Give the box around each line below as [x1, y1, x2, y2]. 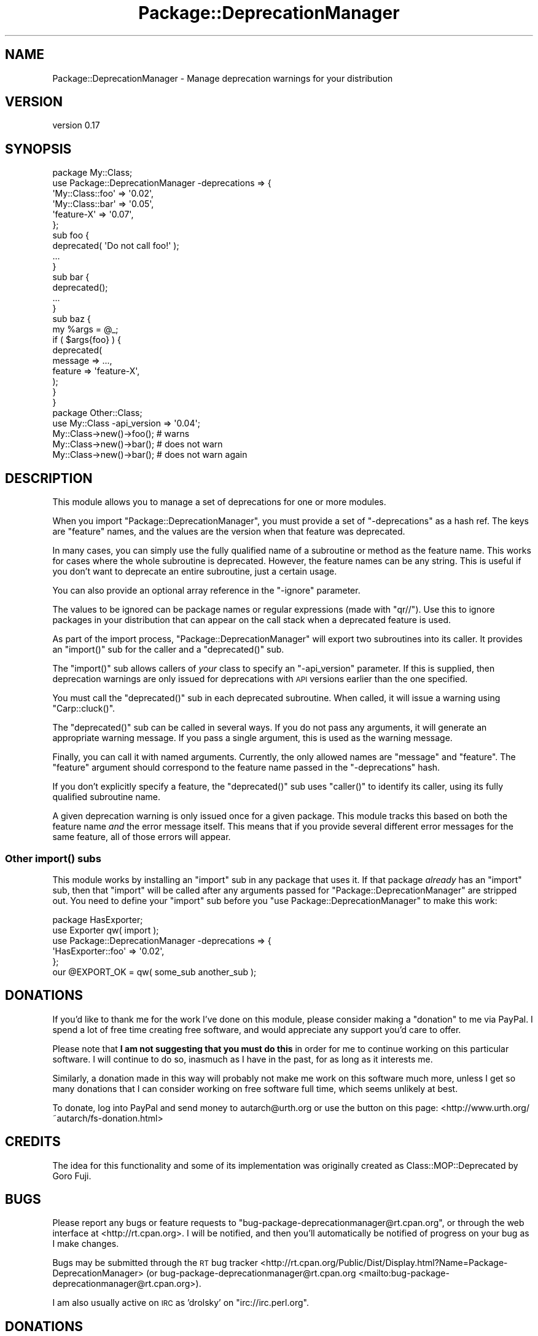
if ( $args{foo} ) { [52, 334, 122, 345]
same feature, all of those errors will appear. [52, 831, 231, 843]
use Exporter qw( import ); [52, 924, 159, 935]
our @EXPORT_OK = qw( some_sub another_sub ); [52, 966, 257, 977]
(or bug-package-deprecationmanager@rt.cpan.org [146, 1268, 356, 1279]
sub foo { [52, 230, 90, 241]
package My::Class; [52, 167, 133, 178]
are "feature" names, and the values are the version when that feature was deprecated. [52, 526, 405, 537]
